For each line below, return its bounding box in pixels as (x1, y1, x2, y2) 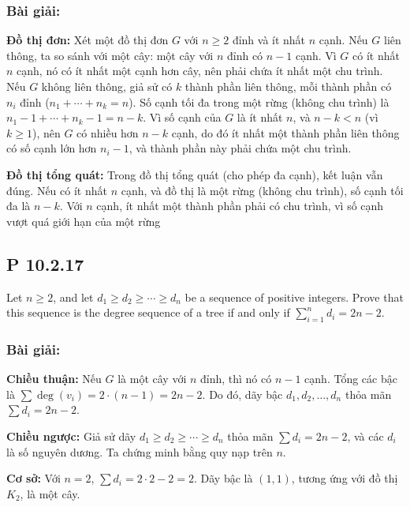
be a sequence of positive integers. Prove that (184, 288, 404, 305)
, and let (53, 288, 94, 305)
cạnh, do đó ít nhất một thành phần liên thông (171, 124, 400, 141)
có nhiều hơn (76, 124, 139, 141)
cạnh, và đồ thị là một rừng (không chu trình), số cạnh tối (121, 182, 404, 198)
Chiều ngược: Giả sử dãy (6, 427, 136, 444)
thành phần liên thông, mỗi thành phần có (184, 78, 392, 94)
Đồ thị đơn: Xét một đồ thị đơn (6, 32, 169, 48)
